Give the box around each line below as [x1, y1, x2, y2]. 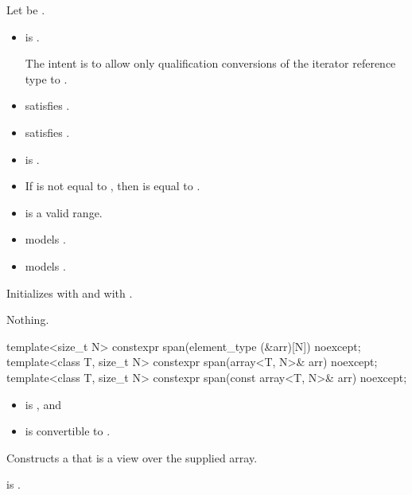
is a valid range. [25, 204, 103, 220]
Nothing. [6, 311, 49, 328]
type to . [25, 70, 68, 87]
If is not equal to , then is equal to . [25, 177, 200, 194]
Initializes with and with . [6, 284, 133, 301]
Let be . [6, 2, 45, 18]
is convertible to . [25, 423, 111, 439]
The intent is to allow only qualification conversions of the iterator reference [25, 55, 396, 72]
